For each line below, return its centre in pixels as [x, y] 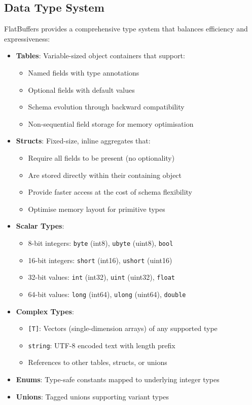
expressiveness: [27, 38]
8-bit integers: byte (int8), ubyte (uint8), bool [101, 243]
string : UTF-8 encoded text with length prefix [102, 345]
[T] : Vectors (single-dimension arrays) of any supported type [123, 328]
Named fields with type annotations [84, 72]
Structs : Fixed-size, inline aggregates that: [83, 141]
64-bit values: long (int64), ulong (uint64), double [107, 294]
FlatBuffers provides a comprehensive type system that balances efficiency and [126, 29]
